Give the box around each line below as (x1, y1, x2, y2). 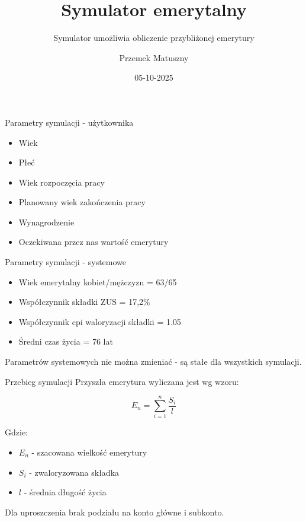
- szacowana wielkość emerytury (31, 445, 147, 458)
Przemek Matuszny (119, 51, 189, 63)
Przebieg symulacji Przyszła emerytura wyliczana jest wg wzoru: (5, 375, 239, 387)
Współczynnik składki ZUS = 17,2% (18, 295, 150, 308)
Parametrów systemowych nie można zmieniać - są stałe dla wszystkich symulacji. (5, 355, 302, 368)
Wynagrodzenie (18, 215, 75, 228)
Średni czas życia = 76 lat (18, 335, 113, 348)
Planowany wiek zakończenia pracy (18, 196, 146, 208)
